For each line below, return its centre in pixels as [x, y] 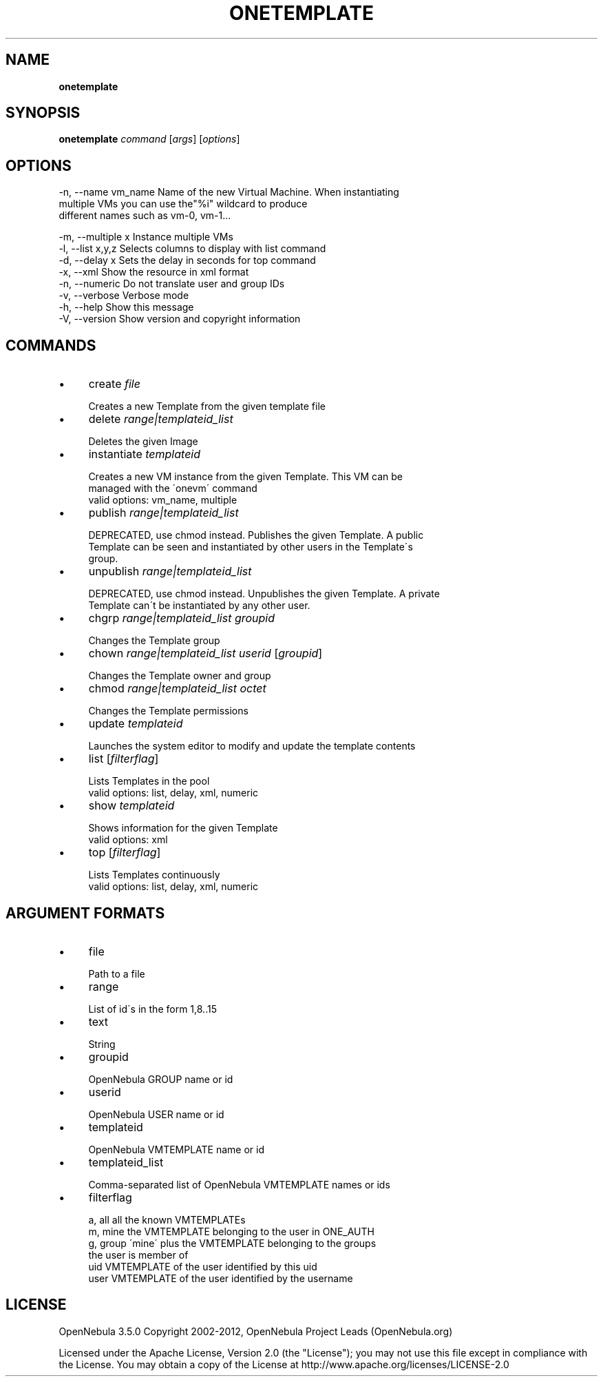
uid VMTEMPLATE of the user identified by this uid [203, 1266]
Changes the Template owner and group [180, 676]
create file [114, 384]
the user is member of [138, 1255]
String [102, 1044]
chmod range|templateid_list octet [177, 689]
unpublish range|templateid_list [170, 571]
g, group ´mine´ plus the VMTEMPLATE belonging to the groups [232, 1243]
